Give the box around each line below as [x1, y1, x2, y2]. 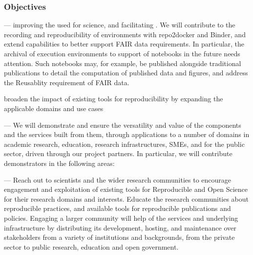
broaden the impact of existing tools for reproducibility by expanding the [4, 93, 223, 104]
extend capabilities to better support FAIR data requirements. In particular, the [4, 39, 245, 49]
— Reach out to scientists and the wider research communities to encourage [4, 174, 231, 185]
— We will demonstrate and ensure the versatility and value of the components [4, 119, 241, 130]
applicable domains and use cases [4, 103, 104, 113]
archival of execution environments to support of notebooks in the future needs [4, 48, 240, 58]
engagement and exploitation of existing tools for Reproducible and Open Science [4, 184, 248, 194]
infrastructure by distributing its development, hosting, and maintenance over [4, 222, 236, 232]
